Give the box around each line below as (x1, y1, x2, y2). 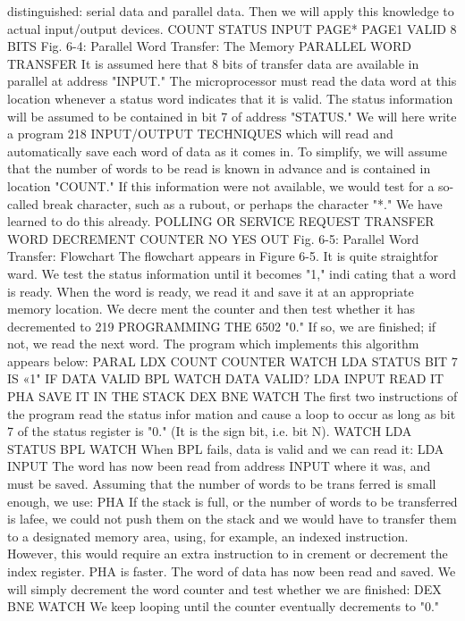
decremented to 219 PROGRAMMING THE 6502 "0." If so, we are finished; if (7, 316, 436, 335)
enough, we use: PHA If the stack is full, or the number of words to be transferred (7, 491, 458, 510)
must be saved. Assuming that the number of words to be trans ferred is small (7, 474, 436, 493)
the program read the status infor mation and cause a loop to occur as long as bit (7, 404, 456, 423)
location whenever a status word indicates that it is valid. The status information (7, 88, 453, 107)
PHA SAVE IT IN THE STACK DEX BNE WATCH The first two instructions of (7, 387, 458, 406)
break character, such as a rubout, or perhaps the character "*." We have (42, 194, 443, 213)
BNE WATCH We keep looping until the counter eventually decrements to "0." (7, 597, 440, 616)
